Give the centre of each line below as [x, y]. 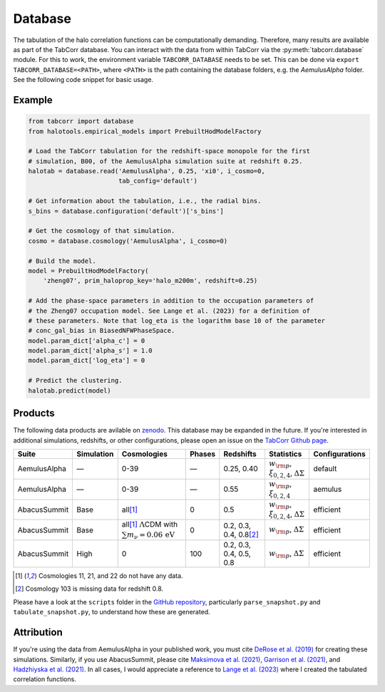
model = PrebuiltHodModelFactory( [88, 270]
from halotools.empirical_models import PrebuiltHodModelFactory [145, 131]
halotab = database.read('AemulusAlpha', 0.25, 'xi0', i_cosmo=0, [147, 171]
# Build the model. [62, 261]
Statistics [285, 454]
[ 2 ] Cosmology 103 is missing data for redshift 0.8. [89, 589]
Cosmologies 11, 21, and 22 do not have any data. [111, 576]
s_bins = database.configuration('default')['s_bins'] [126, 211]
